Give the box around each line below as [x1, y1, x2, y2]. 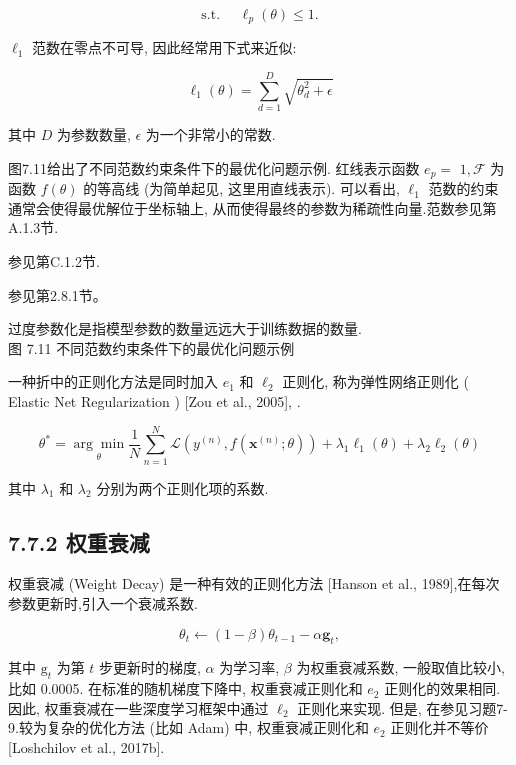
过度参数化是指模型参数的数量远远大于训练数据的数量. [8, 318, 362, 339]
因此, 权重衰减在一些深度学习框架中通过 [8, 697, 269, 718]
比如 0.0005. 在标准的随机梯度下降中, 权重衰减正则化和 [8, 678, 363, 699]
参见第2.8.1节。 [8, 284, 107, 305]
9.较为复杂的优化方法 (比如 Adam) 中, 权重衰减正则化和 [8, 717, 369, 738]
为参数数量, [56, 124, 131, 145]
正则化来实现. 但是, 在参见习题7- [297, 697, 508, 718]
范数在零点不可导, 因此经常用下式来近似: [31, 37, 297, 58]
